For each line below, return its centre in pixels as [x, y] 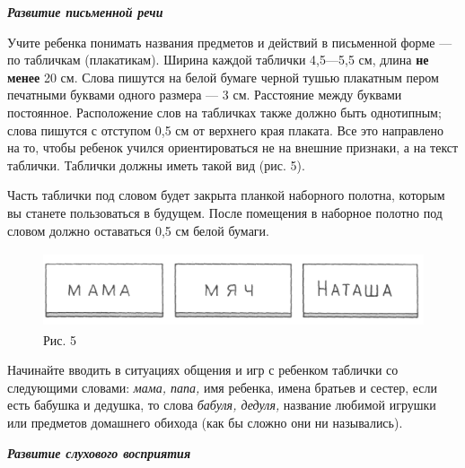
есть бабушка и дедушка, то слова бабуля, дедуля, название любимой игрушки [222, 405]
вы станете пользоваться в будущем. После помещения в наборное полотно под [225, 212]
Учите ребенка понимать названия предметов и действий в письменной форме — [230, 42]
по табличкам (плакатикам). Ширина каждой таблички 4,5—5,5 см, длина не [218, 60]
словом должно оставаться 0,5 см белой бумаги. [138, 230]
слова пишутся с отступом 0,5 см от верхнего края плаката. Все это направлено [225, 130]
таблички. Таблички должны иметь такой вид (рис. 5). [156, 165]
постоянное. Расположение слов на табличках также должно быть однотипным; [224, 112]
